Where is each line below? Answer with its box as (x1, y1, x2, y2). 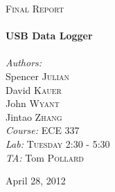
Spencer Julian (6, 68, 70, 83)
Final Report (6, 1, 64, 15)
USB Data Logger (6, 28, 93, 43)
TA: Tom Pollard (6, 150, 84, 164)
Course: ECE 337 (6, 123, 80, 137)
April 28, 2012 (6, 173, 66, 188)
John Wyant (6, 96, 60, 111)
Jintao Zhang (6, 109, 62, 124)
